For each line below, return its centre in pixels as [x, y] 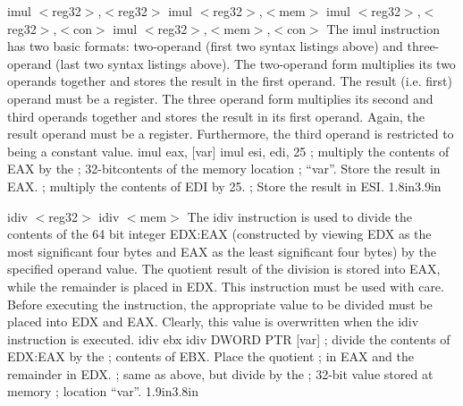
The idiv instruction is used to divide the [299, 216]
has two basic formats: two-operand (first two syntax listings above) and [205, 46]
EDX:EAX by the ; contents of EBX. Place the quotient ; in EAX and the [210, 356]
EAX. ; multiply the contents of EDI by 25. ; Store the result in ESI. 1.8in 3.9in [224, 186]
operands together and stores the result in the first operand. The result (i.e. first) [230, 81]
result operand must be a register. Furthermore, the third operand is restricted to [231, 134]
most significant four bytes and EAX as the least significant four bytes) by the [222, 251]
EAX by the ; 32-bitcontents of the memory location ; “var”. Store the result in [224, 169]
